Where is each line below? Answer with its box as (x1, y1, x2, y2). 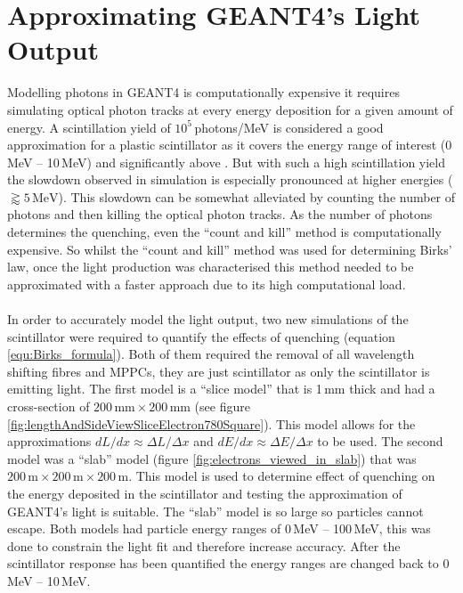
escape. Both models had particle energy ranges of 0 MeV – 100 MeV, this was (7, 519, 431, 538)
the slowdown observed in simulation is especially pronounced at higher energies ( (7, 170, 453, 189)
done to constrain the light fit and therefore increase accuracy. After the (7, 536, 401, 555)
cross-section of (7, 397, 90, 415)
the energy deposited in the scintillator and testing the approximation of (7, 483, 402, 502)
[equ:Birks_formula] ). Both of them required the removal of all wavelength (7, 345, 415, 363)
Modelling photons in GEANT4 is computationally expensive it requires (7, 83, 400, 102)
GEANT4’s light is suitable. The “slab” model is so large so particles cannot (7, 501, 424, 520)
